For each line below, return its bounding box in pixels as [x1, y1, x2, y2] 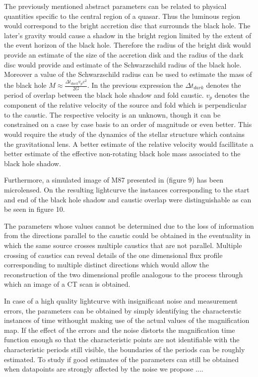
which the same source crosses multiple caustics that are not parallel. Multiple [4, 240, 242, 251]
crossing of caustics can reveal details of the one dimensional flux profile [4, 250, 223, 260]
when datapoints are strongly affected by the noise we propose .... [4, 364, 203, 374]
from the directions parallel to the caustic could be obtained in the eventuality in [4, 230, 251, 241]
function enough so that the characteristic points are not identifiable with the [4, 334, 240, 345]
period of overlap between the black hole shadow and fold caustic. [4, 89, 204, 100]
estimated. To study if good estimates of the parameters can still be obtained [4, 354, 239, 364]
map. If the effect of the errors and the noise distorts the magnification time [4, 324, 235, 335]
